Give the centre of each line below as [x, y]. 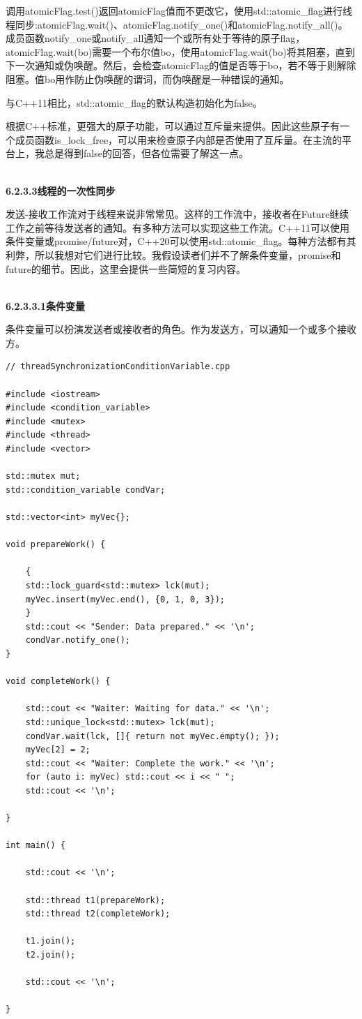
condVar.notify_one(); [78, 640]
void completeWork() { [58, 682]
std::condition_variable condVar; [86, 490]
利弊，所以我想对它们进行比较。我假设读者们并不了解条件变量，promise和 [173, 254]
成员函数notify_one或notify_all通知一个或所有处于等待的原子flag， [156, 38]
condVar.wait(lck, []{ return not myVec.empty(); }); [152, 736]
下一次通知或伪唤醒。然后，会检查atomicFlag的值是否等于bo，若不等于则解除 [181, 65]
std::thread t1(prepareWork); [95, 900]
